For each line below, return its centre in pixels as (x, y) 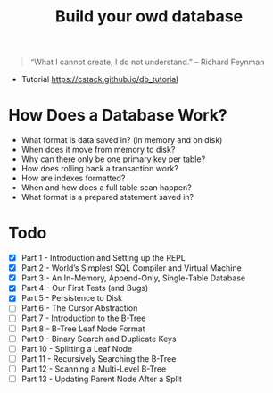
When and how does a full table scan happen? (107, 188)
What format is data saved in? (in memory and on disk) (122, 140)
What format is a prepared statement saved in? (107, 197)
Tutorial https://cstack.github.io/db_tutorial (99, 79)
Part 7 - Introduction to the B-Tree (83, 318)
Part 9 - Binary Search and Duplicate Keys (99, 339)
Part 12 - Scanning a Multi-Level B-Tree (94, 369)
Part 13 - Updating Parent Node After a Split (101, 379)
